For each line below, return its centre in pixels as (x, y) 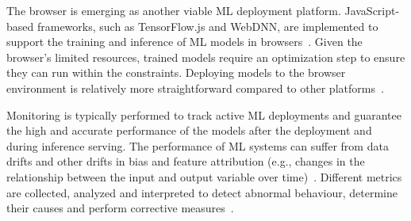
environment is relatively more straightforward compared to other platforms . (195, 88)
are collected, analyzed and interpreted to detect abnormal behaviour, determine (202, 192)
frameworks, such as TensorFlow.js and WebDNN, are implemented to (207, 26)
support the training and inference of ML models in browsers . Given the (184, 42)
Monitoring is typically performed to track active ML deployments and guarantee (204, 114)
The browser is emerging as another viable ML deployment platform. (174, 10)
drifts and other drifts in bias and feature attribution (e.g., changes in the (186, 161)
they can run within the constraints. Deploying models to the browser (176, 72)
